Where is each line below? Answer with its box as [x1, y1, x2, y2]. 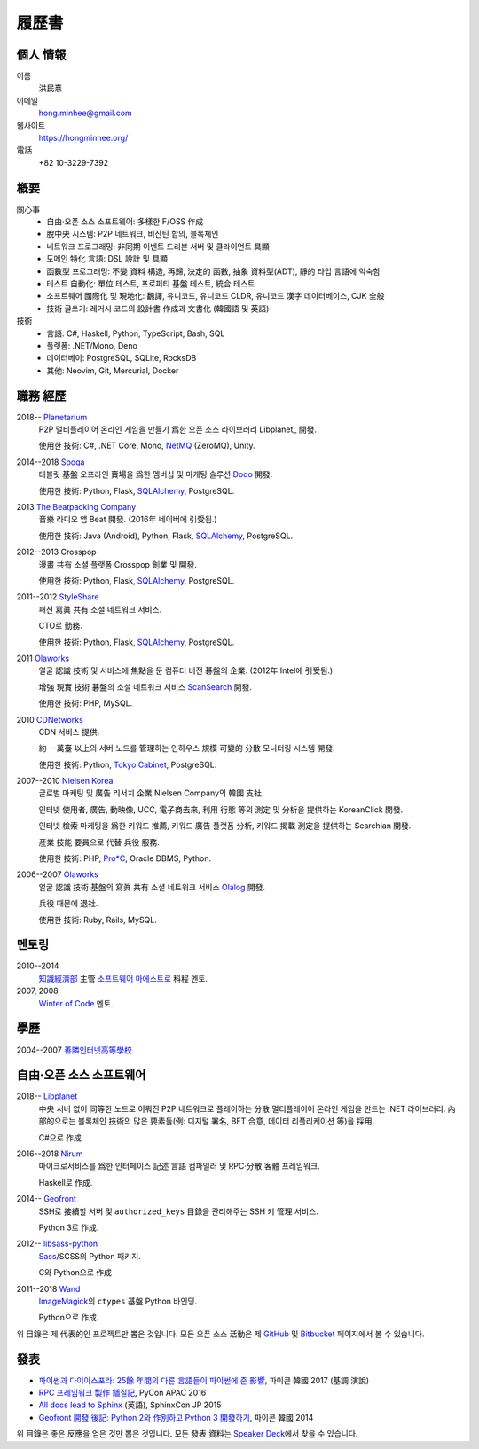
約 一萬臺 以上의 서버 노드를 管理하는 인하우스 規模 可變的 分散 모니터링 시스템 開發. [38, 743, 336, 754]
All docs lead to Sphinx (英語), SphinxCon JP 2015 [38, 1399, 222, 1410]
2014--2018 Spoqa [16, 457, 85, 467]
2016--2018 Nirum [16, 1148, 83, 1159]
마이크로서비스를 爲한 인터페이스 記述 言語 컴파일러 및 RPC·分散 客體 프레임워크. [38, 1161, 320, 1171]
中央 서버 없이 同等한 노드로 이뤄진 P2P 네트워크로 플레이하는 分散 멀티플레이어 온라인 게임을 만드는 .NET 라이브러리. [38, 1103, 446, 1114]
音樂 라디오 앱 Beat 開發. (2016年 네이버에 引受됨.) [38, 514, 217, 525]
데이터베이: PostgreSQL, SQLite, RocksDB [46, 353, 197, 364]
